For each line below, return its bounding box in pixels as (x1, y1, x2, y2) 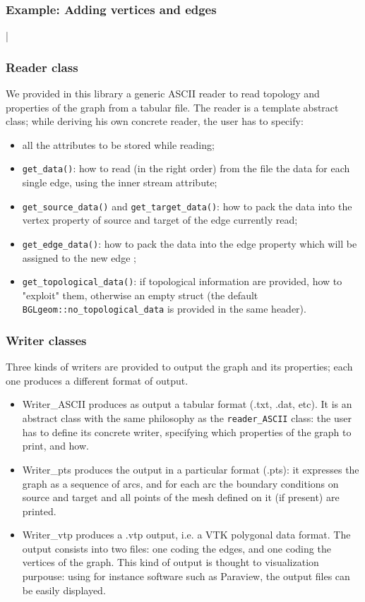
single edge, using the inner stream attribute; (22, 175, 217, 190)
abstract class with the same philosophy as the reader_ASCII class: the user (22, 411, 352, 426)
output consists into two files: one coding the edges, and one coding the (22, 541, 331, 555)
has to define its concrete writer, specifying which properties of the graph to (22, 424, 352, 439)
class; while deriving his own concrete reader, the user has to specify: (6, 114, 304, 128)
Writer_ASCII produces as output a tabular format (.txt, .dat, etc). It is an (22, 397, 352, 411)
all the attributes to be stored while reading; (22, 137, 215, 152)
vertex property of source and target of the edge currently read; (22, 212, 298, 227)
